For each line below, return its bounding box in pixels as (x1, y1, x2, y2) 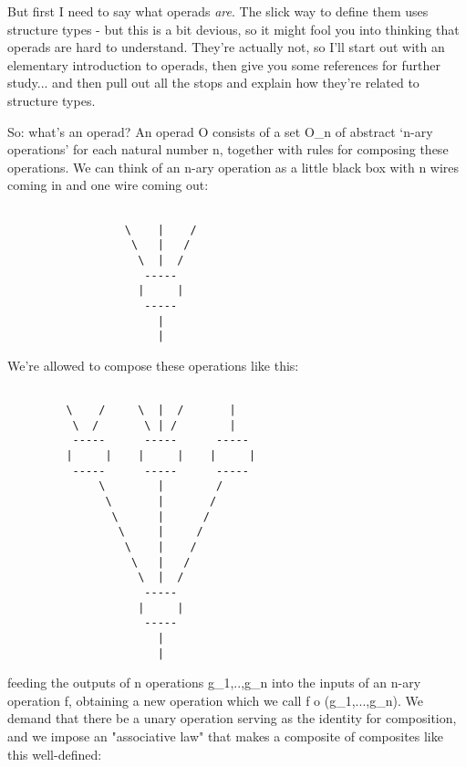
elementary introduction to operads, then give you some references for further (7, 55, 440, 74)
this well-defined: (7, 744, 102, 763)
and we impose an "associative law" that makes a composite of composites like (7, 727, 443, 746)
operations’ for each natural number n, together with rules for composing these (7, 140, 449, 159)
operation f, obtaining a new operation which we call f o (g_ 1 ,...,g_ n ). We (7, 690, 423, 709)
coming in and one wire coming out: (7, 175, 209, 194)
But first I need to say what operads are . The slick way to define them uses (7, 2, 429, 20)
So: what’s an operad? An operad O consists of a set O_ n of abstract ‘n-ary (7, 121, 433, 141)
